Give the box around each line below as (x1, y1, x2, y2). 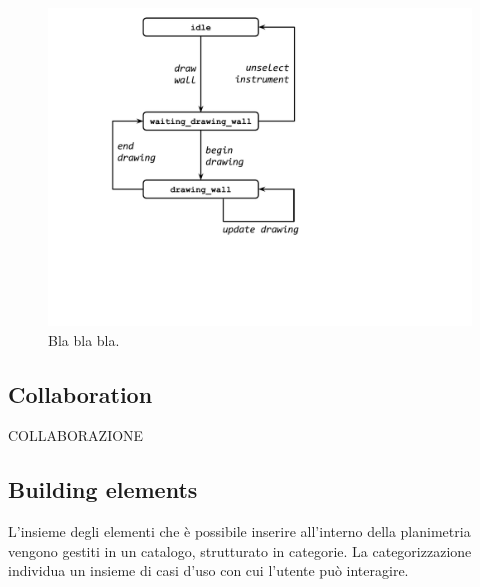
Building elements (8, 474, 198, 505)
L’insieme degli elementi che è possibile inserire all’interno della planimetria (8, 521, 471, 542)
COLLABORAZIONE (8, 425, 144, 446)
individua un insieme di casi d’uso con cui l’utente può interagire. (8, 560, 409, 581)
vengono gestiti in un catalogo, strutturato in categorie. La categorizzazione (8, 540, 472, 561)
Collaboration (8, 378, 153, 409)
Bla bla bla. (48, 329, 120, 350)
